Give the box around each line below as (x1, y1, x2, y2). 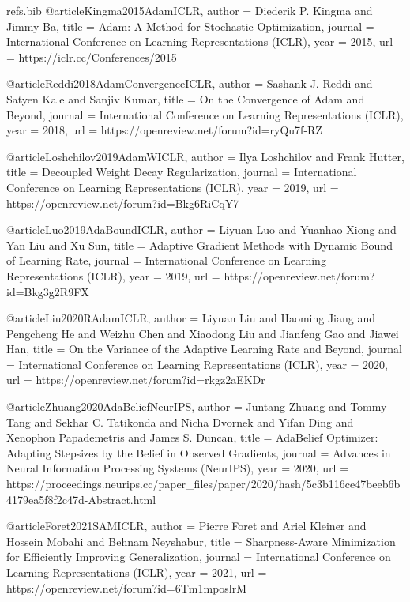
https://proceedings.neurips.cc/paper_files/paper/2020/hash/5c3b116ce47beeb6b (6, 476, 401, 492)
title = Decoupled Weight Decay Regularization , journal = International (6, 164, 357, 180)
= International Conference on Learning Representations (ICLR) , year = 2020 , (6, 356, 388, 372)
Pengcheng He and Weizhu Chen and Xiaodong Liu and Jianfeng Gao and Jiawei (6, 325, 399, 341)
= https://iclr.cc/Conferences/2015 (6, 48, 177, 65)
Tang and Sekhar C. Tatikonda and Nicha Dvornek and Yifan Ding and (6, 413, 354, 430)
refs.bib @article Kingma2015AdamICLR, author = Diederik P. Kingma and (6, 2, 373, 18)
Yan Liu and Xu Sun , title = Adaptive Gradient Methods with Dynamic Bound (6, 236, 393, 253)
